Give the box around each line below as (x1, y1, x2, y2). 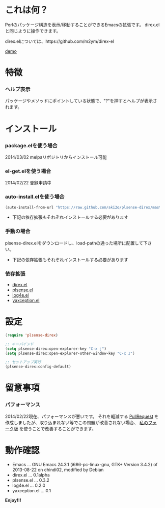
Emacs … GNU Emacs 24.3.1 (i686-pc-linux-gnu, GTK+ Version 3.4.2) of (12, 461, 158, 467)
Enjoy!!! (5, 497, 21, 503)
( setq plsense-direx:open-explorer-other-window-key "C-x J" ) (5, 351, 135, 356)
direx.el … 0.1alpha (12, 472, 50, 478)
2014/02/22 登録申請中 (5, 180, 52, 186)
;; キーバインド (5, 341, 34, 346)
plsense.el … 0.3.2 (12, 477, 50, 483)
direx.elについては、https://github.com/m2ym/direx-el (5, 38, 114, 44)
